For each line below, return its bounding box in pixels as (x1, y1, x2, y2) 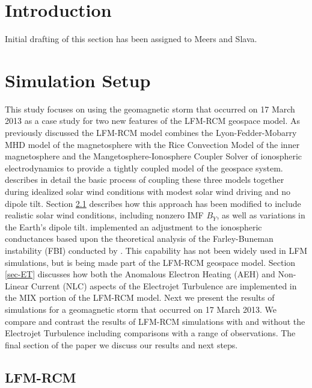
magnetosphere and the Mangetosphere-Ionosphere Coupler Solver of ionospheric (5, 150, 302, 162)
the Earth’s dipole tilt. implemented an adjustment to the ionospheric (5, 220, 262, 233)
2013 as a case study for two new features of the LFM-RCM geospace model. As (5, 114, 301, 127)
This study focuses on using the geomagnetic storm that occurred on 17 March (5, 102, 295, 115)
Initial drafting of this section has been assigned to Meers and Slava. (5, 32, 257, 45)
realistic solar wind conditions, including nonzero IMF (5, 209, 204, 221)
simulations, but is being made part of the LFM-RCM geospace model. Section (5, 256, 296, 268)
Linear (5, 279, 29, 292)
